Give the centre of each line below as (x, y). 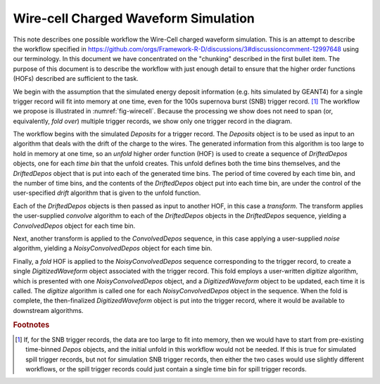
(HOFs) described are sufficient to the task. (76, 79)
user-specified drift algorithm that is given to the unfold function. (107, 193)
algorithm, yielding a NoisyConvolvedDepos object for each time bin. (113, 248)
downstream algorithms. (48, 310)
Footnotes (31, 325)
